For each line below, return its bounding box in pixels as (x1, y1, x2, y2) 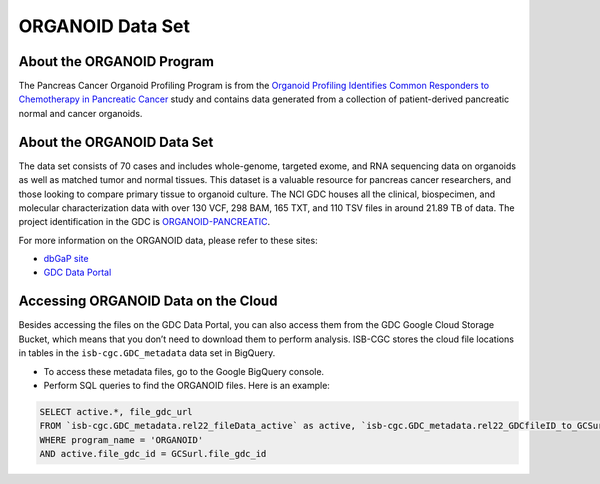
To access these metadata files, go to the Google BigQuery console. (43, 365, 325, 377)
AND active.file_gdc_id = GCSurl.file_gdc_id (39, 448, 267, 460)
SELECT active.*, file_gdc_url (39, 406, 194, 417)
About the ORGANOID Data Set (18, 133, 214, 150)
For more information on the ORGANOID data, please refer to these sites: (18, 234, 319, 246)
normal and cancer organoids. (18, 107, 143, 119)
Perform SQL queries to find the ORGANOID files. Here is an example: (43, 379, 330, 391)
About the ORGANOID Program (18, 53, 215, 70)
